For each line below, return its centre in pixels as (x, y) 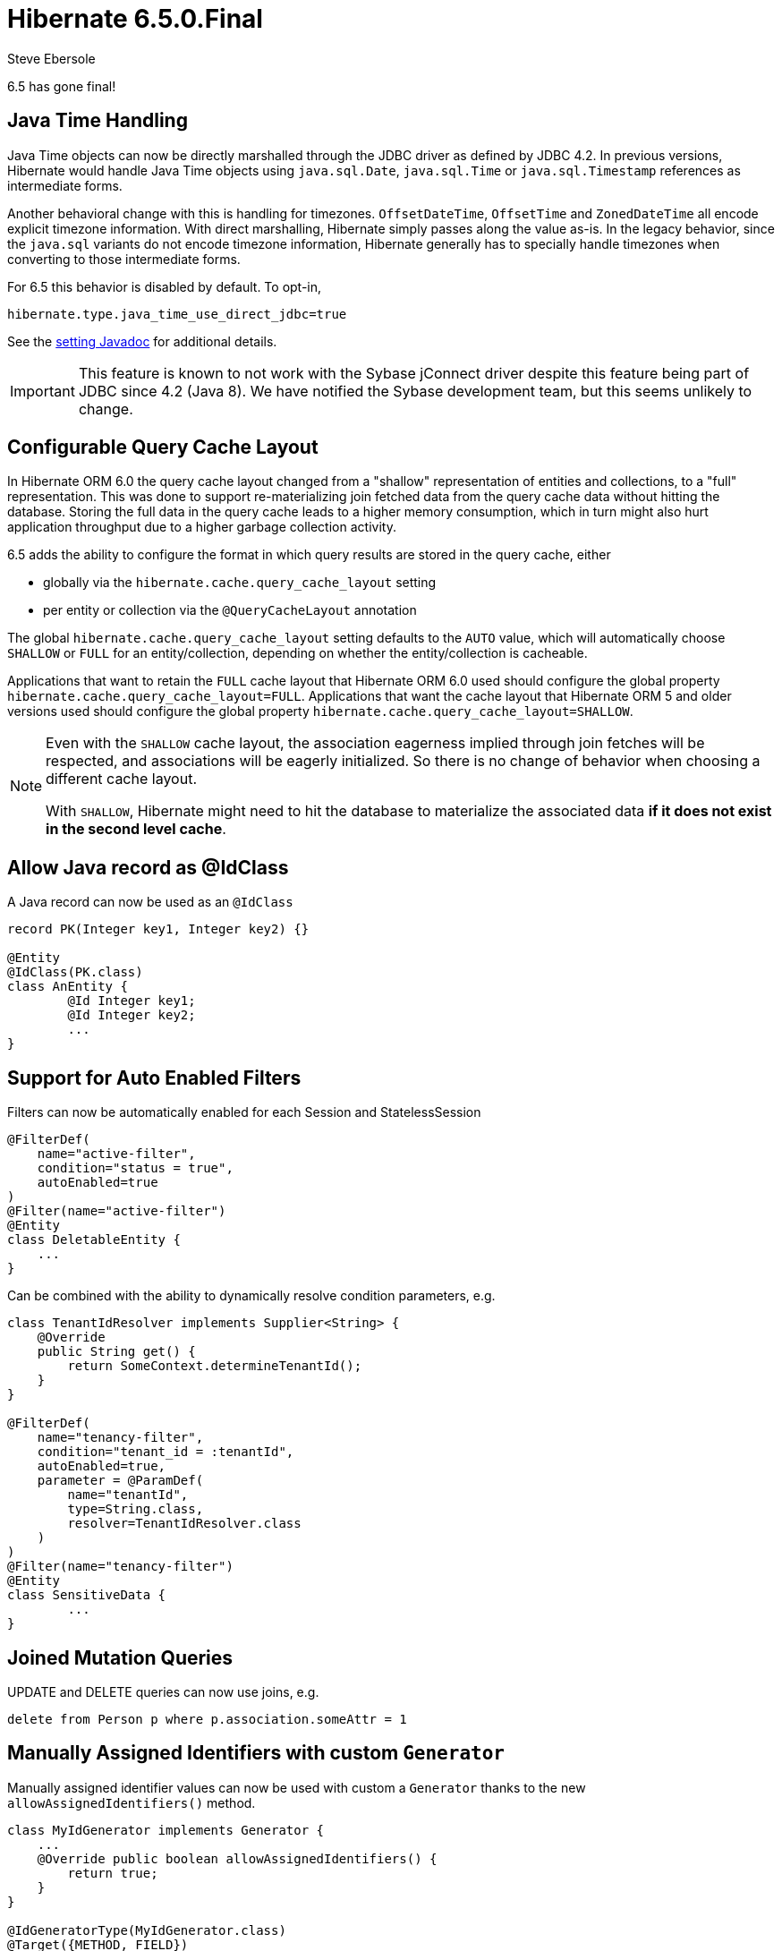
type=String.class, (136, 1509)
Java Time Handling (98, 121)
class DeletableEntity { (94, 1240)
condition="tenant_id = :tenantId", (166, 1452)
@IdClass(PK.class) (75, 972)
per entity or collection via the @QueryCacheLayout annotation (230, 610)
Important (42, 391)
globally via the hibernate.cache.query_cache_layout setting (240, 583)
